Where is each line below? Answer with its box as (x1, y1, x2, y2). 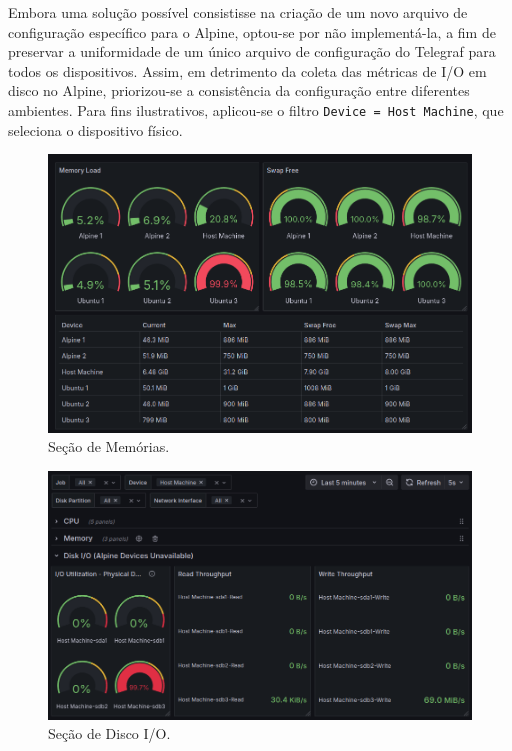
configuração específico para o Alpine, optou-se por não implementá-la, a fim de (8, 21, 496, 42)
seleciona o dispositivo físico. (8, 119, 183, 140)
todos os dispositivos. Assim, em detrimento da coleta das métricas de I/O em (8, 60, 487, 81)
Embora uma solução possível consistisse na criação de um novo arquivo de (8, 2, 468, 22)
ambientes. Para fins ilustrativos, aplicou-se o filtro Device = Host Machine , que (8, 99, 504, 120)
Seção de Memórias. (48, 436, 170, 457)
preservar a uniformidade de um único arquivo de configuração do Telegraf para (8, 41, 496, 62)
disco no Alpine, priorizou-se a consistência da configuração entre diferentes (8, 80, 470, 101)
